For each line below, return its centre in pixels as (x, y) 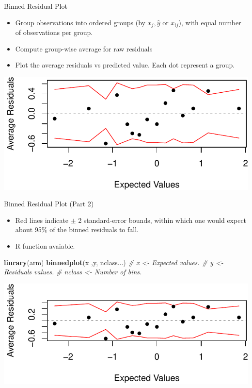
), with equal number (210, 22)
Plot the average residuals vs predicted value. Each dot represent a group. (125, 65)
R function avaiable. (45, 245)
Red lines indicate (42, 220)
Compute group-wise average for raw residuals (84, 48)
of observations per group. (54, 32)
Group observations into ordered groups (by (80, 22)
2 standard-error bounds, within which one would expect (162, 220)
